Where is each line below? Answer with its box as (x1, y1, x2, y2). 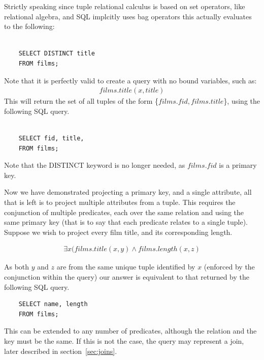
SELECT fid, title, (18, 134, 84, 142)
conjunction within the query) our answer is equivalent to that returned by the (4, 271, 249, 282)
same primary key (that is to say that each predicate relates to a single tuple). (4, 217, 248, 227)
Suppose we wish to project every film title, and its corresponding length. (4, 226, 233, 237)
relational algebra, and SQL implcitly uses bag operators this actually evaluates (4, 11, 252, 21)
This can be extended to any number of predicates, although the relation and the (4, 325, 257, 336)
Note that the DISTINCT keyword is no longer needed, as (4, 160, 185, 170)
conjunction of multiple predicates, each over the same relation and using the (4, 206, 244, 217)
